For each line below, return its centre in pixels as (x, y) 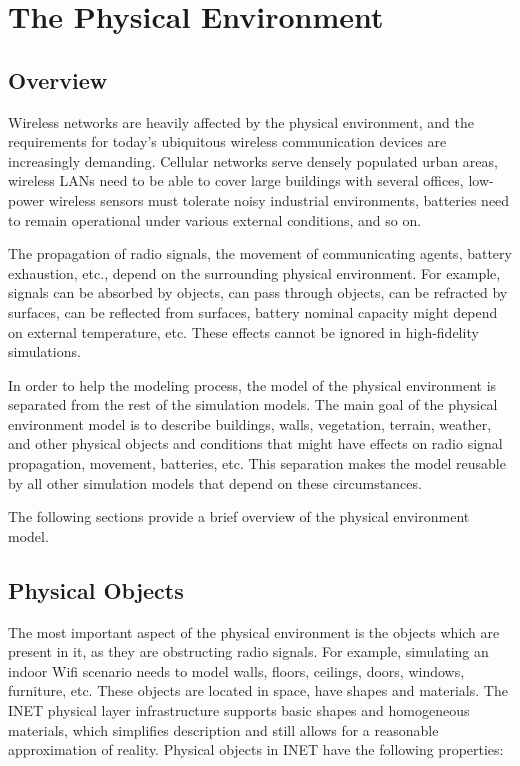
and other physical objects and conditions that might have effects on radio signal (255, 443)
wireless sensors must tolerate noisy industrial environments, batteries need (279, 199)
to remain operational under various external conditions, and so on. (215, 219)
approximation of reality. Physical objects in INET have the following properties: (256, 749)
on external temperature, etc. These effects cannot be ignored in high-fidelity (243, 331)
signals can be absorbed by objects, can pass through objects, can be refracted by (258, 292)
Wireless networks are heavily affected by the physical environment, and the (241, 121)
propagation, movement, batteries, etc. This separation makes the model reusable (257, 463)
